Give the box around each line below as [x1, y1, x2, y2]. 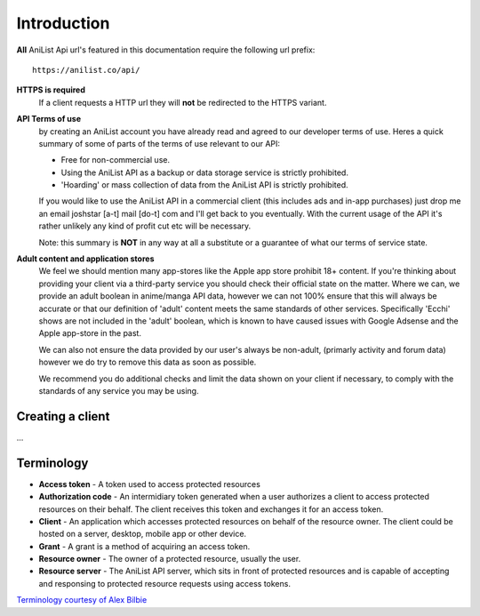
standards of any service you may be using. [38, 385, 199, 396]
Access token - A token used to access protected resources [38, 478, 261, 489]
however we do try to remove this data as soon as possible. [38, 356, 257, 368]
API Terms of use [16, 114, 82, 124]
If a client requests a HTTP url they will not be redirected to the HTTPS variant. [38, 97, 327, 108]
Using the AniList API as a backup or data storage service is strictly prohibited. [60, 167, 348, 178]
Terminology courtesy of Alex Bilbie [16, 595, 148, 605]
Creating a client [16, 409, 110, 424]
